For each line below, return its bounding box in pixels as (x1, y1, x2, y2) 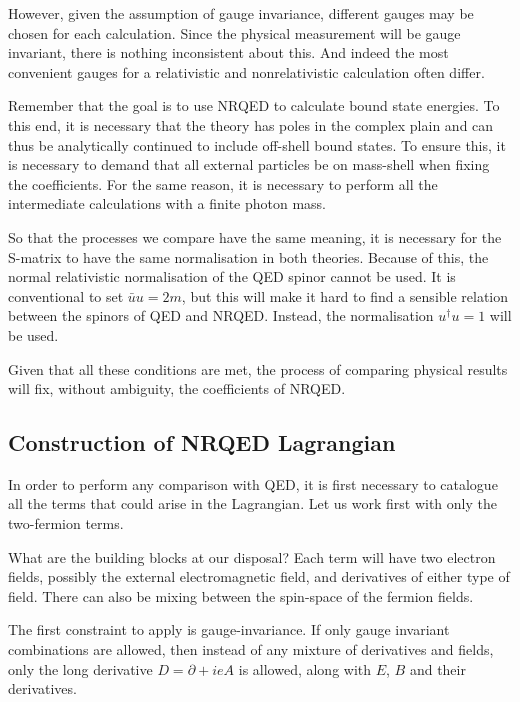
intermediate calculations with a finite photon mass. (8, 193, 326, 214)
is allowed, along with (238, 658, 372, 679)
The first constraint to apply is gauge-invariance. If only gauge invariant (8, 619, 450, 640)
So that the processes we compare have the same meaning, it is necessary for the (8, 226, 502, 247)
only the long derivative (8, 658, 153, 679)
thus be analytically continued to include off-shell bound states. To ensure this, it (8, 134, 506, 155)
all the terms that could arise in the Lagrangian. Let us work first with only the (8, 493, 497, 514)
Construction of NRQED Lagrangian (8, 427, 396, 458)
